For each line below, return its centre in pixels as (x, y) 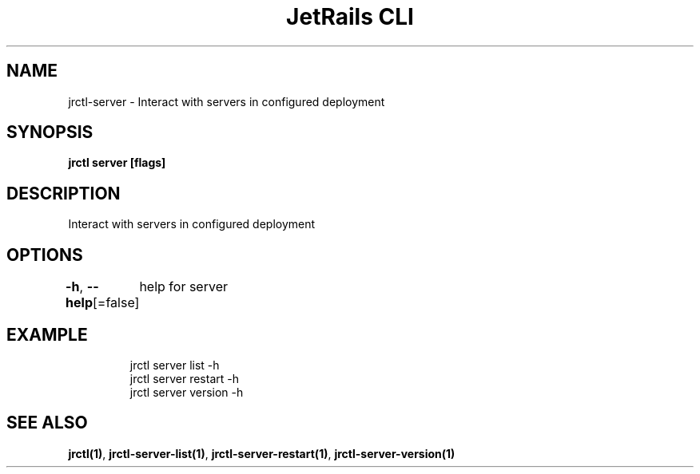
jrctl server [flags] (117, 163)
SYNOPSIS (50, 132)
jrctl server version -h (187, 392)
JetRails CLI (350, 17)
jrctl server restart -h (184, 378)
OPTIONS (45, 255)
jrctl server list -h (175, 365)
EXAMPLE (47, 334)
